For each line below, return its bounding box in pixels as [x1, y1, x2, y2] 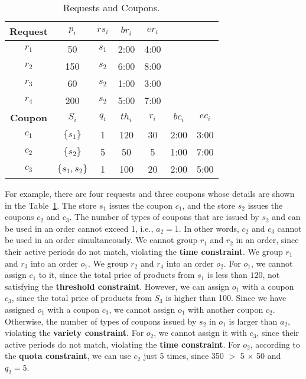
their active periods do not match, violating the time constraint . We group [5, 245, 283, 257]
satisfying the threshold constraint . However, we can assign [5, 280, 230, 292]
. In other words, [178, 222, 239, 234]
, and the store [182, 199, 236, 211]
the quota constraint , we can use [5, 349, 131, 362]
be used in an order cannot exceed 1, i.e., [5, 222, 154, 234]
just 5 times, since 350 [143, 349, 224, 362]
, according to [250, 338, 300, 350]
